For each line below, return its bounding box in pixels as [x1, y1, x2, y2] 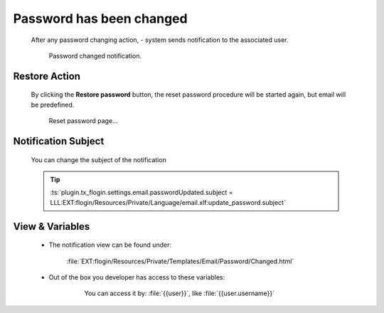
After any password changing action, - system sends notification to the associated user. [31, 36, 289, 44]
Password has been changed [13, 11, 188, 26]
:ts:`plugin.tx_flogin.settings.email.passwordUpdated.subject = [50, 189, 234, 197]
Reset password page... [48, 117, 118, 125]
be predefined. [31, 100, 75, 109]
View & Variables [13, 221, 90, 233]
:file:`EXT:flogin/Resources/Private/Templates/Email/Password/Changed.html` [66, 257, 294, 265]
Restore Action [13, 70, 81, 82]
